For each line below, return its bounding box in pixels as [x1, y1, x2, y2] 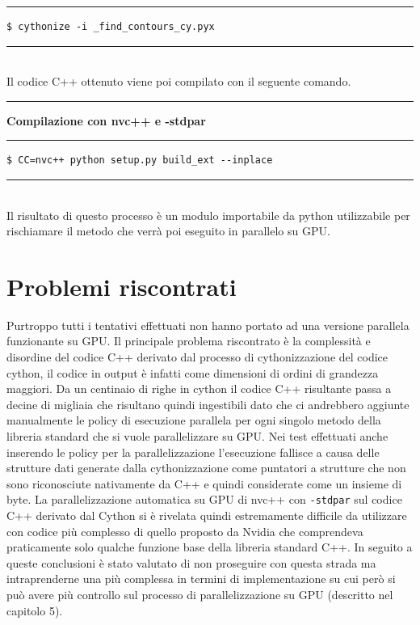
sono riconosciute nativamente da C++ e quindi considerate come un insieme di [6, 475, 402, 492]
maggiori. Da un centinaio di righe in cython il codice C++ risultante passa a [6, 380, 392, 397]
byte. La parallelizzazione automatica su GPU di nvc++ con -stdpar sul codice [6, 491, 402, 508]
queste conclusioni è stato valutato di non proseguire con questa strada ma [6, 554, 376, 571]
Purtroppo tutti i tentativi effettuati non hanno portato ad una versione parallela [6, 316, 409, 333]
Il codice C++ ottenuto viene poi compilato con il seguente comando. [6, 73, 351, 90]
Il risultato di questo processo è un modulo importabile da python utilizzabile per [6, 206, 410, 223]
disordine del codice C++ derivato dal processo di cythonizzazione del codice [6, 348, 388, 365]
